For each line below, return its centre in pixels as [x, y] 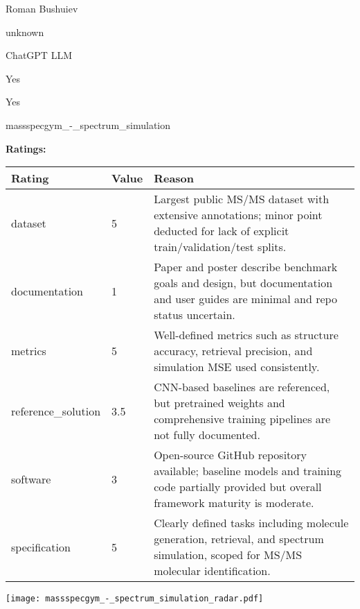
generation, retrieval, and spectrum [239, 539]
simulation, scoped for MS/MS [228, 555]
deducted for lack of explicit [222, 231]
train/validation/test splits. [220, 247]
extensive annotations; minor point [238, 215]
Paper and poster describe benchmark [246, 267]
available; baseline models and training [248, 471]
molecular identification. [212, 571]
